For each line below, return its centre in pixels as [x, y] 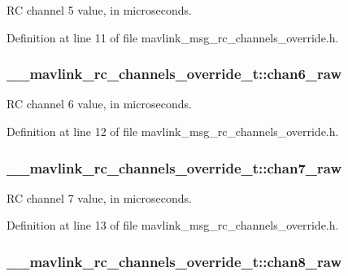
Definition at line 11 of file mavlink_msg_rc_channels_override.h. [173, 37]
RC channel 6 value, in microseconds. [99, 104]
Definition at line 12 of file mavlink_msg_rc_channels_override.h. [173, 131]
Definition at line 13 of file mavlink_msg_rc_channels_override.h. [173, 225]
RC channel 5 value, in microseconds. [99, 10]
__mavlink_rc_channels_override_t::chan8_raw [174, 261]
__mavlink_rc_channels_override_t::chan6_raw [174, 74]
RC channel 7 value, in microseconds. [99, 197]
